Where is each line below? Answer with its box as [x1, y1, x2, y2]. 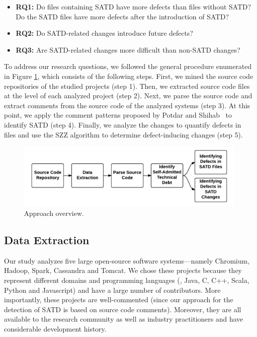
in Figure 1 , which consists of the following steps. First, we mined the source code [4, 70, 254, 81]
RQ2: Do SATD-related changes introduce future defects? [15, 28, 193, 38]
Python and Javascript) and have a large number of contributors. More [4, 284, 221, 295]
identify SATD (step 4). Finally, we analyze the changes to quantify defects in [4, 119, 242, 130]
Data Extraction [4, 232, 89, 247]
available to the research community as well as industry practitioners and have [4, 314, 243, 324]
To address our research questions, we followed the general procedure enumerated [4, 61, 252, 71]
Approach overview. [24, 208, 84, 218]
